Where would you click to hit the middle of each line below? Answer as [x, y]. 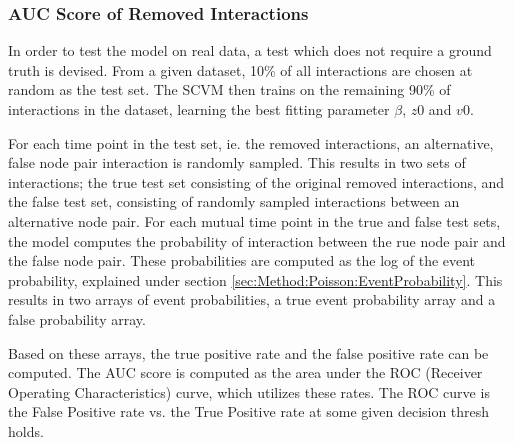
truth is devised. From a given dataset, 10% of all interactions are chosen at [240, 69]
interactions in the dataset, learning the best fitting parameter [199, 109]
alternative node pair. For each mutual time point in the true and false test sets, [254, 220]
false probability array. [77, 318]
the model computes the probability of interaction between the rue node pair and [257, 240]
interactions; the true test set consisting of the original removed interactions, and [256, 181]
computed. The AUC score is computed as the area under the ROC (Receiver [245, 372]
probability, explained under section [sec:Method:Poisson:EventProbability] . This [255, 279]
